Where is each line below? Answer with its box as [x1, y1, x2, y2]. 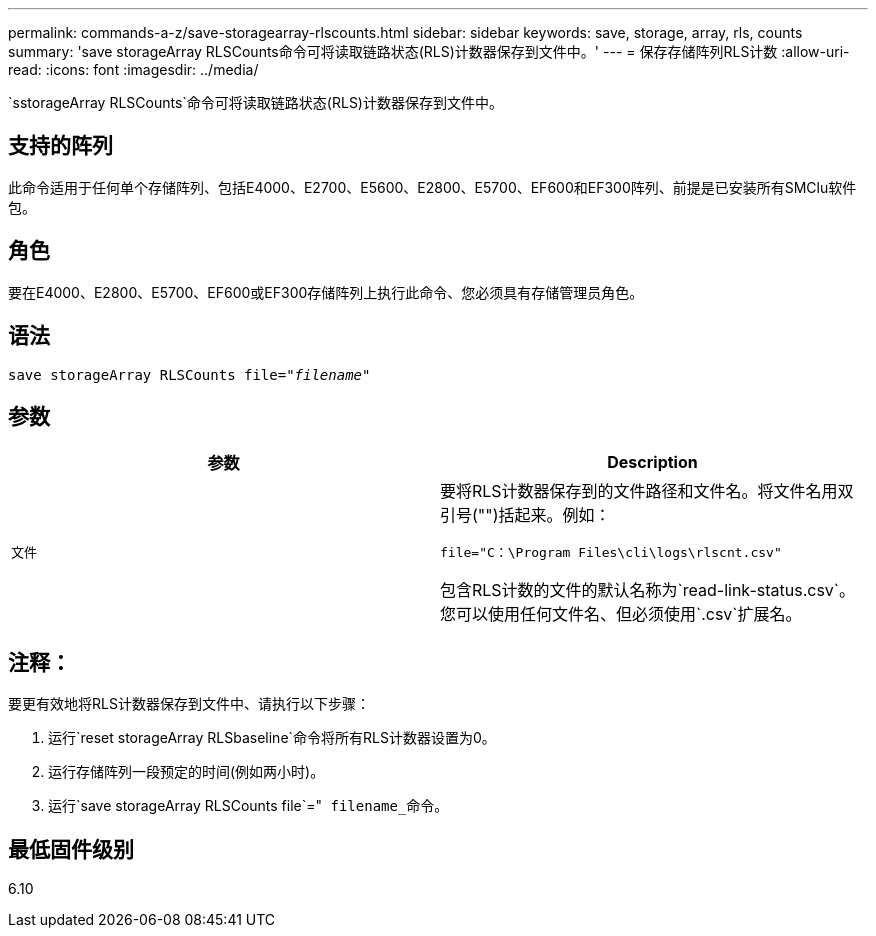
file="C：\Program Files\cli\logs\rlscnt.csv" [440, 545, 782, 561]
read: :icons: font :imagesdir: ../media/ [8, 61, 259, 78]
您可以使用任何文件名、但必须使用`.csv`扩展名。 [440, 604, 802, 625]
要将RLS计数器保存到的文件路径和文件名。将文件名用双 [440, 481, 854, 502]
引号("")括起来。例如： [440, 505, 611, 526]
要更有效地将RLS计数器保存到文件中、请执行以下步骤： [8, 695, 370, 713]
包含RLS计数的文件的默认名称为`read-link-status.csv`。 [440, 580, 856, 601]
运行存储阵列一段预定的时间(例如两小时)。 [48, 763, 325, 781]
